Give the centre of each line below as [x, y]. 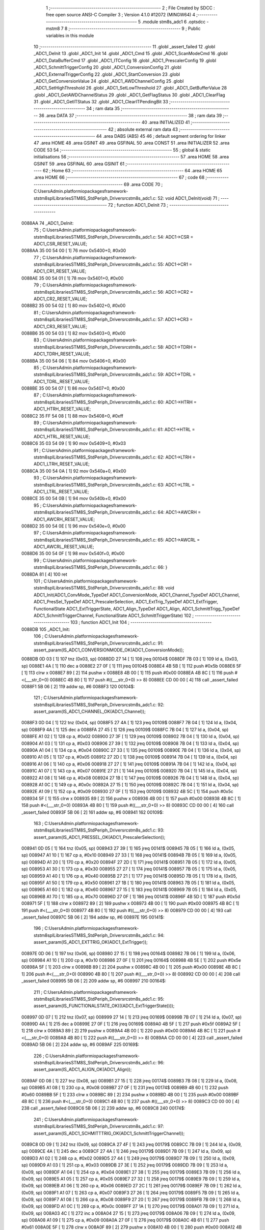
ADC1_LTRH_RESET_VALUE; [62, 464]
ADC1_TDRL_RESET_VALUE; [62, 381]
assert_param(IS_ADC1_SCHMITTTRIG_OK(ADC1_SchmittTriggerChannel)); [109, 1133]
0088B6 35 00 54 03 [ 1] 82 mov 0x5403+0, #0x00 [74, 333]
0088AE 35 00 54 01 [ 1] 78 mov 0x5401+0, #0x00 [72, 278]
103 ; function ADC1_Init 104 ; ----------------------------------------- [141, 622]
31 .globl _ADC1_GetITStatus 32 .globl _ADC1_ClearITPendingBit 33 [101, 102]
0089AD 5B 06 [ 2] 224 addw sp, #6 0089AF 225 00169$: [80, 1045]
